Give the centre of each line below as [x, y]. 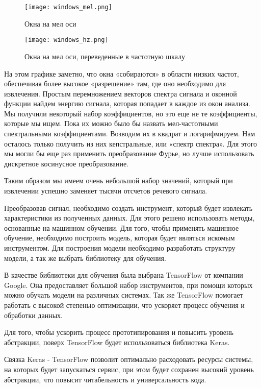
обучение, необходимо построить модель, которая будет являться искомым [120, 238]
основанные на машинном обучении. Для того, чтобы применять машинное [122, 227]
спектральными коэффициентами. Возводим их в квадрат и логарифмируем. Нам [130, 134]
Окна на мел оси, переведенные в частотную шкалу [105, 56]
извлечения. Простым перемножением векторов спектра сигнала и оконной [121, 93]
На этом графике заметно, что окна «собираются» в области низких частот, [122, 73]
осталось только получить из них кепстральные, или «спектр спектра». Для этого [131, 143]
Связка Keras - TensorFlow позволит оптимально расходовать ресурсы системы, [129, 359]
